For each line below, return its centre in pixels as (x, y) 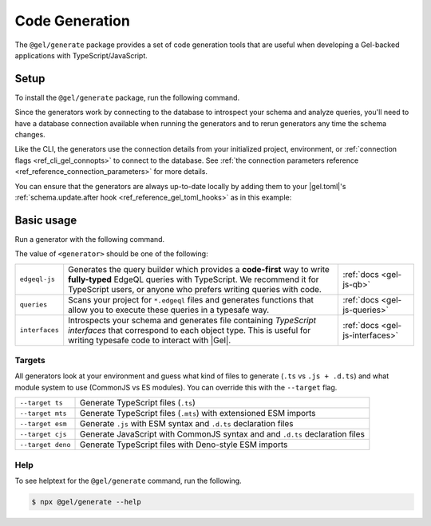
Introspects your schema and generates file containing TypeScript (192, 320)
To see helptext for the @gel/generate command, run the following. (129, 481)
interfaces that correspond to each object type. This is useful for (190, 330)
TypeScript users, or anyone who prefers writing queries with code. (195, 289)
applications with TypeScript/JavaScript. (81, 55)
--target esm (43, 423)
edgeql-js (38, 279)
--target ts (41, 403)
